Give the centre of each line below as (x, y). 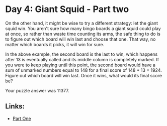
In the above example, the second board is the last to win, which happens (81, 54)
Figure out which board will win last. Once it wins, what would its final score (84, 75)
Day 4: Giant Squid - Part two (67, 9)
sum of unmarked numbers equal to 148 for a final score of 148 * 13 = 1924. (83, 70)
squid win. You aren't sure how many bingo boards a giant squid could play (83, 28)
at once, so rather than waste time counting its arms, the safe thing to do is (83, 34)
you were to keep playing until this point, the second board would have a (80, 65)
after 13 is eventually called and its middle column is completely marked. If (82, 59)
